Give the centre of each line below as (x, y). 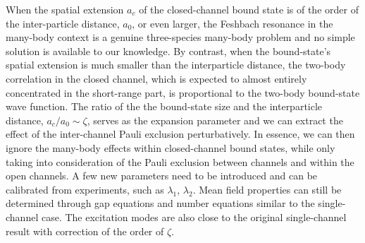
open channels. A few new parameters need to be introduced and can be (162, 176)
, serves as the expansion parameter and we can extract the (215, 120)
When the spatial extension (65, 9)
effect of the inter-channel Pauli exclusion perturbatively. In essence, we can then (180, 134)
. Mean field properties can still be (267, 189)
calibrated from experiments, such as (85, 189)
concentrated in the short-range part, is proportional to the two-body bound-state (183, 92)
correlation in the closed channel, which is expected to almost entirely (156, 78)
